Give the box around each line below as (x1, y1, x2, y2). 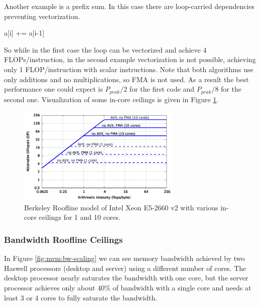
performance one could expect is (4, 84, 103, 94)
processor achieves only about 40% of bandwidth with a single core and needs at (4, 282, 251, 293)
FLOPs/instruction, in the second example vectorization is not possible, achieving (4, 54, 256, 65)
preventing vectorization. (4, 11, 80, 21)
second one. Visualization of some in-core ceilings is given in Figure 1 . (4, 94, 219, 104)
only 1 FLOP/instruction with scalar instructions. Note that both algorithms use (4, 64, 253, 74)
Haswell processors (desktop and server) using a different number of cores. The (4, 262, 246, 273)
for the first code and (129, 84, 195, 94)
